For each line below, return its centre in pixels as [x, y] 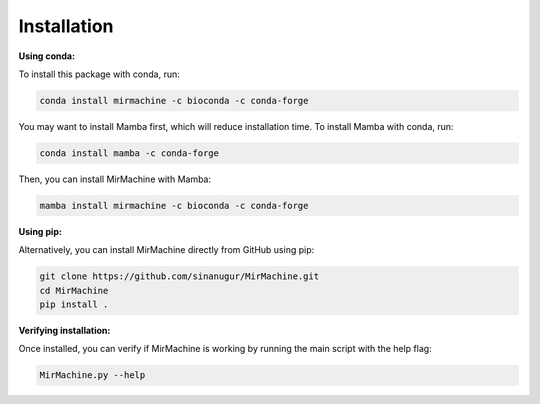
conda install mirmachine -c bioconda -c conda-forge [174, 100]
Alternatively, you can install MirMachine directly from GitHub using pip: [166, 250]
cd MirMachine [74, 290]
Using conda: [46, 56]
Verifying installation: [64, 330]
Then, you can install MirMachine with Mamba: [115, 179]
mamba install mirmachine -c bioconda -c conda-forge [174, 205]
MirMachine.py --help [92, 375]
